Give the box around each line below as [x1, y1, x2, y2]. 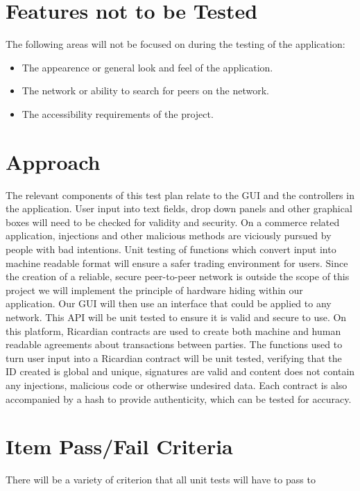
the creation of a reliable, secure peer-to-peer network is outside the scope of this [6, 269, 350, 284]
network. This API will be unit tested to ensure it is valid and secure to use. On [6, 309, 347, 324]
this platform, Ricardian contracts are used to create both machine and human [6, 323, 341, 338]
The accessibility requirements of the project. [22, 106, 214, 121]
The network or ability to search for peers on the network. [22, 83, 269, 98]
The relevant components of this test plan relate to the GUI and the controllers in [6, 187, 354, 202]
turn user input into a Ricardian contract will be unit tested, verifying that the [6, 350, 342, 365]
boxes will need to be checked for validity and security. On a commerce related [6, 214, 340, 229]
